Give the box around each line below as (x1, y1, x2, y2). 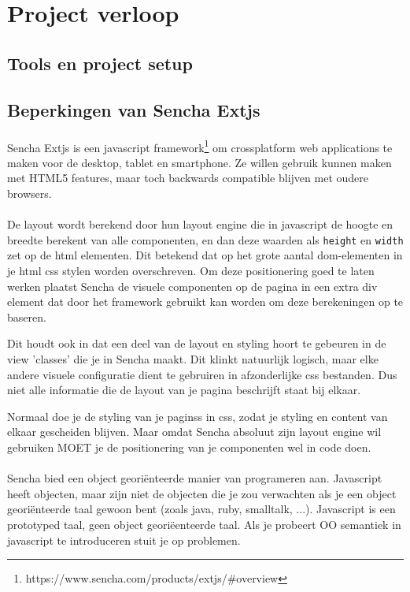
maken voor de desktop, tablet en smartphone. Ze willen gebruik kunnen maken (7, 154, 392, 170)
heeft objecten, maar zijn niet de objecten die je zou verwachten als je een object (7, 485, 397, 501)
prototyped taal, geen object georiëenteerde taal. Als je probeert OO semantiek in (7, 516, 401, 532)
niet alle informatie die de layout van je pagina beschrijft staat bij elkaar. (7, 382, 361, 398)
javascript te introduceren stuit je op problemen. (7, 531, 241, 548)
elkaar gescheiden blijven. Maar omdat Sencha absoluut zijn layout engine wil (7, 423, 382, 440)
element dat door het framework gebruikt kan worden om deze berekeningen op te (7, 293, 404, 310)
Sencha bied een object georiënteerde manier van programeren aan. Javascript (7, 470, 382, 486)
